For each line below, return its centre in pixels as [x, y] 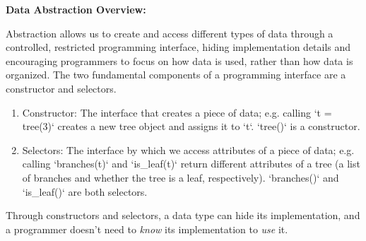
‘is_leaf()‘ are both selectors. [85, 191]
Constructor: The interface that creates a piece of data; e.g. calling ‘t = [177, 112]
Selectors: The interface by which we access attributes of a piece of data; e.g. [188, 149]
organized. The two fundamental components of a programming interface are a [176, 75]
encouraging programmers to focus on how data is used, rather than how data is [179, 60]
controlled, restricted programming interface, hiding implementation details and [178, 47]
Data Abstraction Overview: [76, 9]
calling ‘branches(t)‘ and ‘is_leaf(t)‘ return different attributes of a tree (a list [191, 164]
